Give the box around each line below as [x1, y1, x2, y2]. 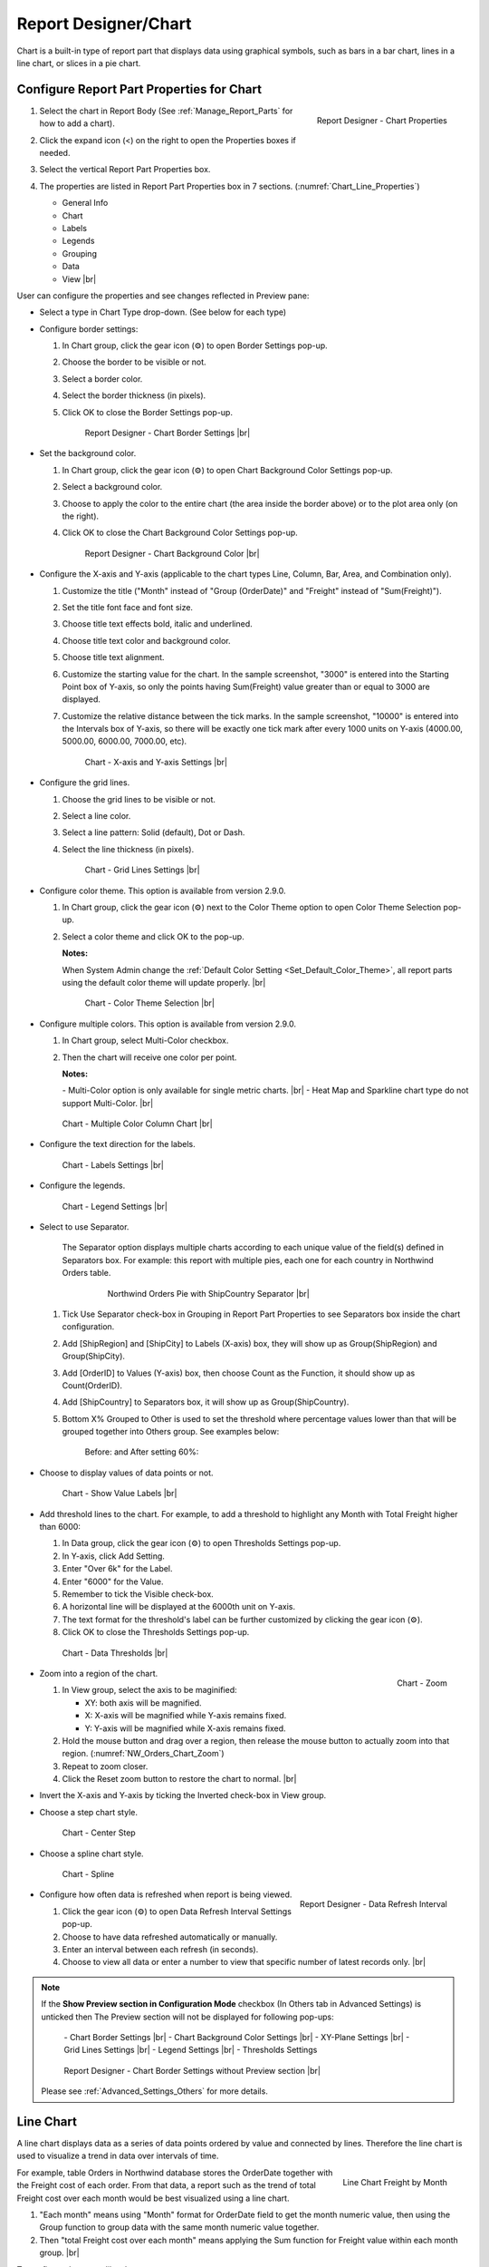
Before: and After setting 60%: [84, 1446, 199, 1457]
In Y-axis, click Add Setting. [62, 1551, 165, 1562]
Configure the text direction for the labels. [39, 1139, 197, 1150]
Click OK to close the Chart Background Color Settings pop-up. [62, 527, 298, 539]
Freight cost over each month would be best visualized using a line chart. [16, 2193, 290, 2204]
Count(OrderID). [62, 1379, 122, 1391]
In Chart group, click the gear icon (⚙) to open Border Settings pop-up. [62, 340, 328, 351]
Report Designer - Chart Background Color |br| [84, 548, 260, 559]
